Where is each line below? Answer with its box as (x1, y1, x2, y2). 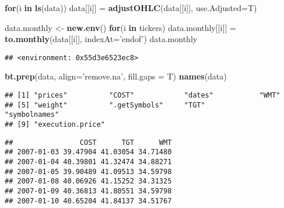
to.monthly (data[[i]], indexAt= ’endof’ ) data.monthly (5, 33, 198, 45)
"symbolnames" (5, 110, 59, 119)
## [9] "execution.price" (5, 120, 105, 129)
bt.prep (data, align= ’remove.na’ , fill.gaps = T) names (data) (5, 70, 227, 82)
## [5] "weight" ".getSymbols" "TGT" (5, 100, 205, 109)
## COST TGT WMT (5, 138, 172, 147)
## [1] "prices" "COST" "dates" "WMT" (5, 91, 281, 100)
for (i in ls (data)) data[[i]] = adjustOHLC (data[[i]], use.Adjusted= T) (5, 2, 257, 13)
